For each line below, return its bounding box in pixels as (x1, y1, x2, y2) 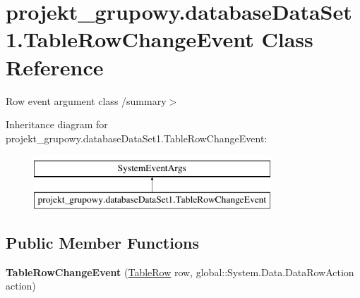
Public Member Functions (6, 231, 199, 253)
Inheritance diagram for (6, 117, 108, 132)
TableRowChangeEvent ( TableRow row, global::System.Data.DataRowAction (6, 264, 354, 279)
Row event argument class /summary (6, 93, 167, 108)
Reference (6, 52, 104, 81)
